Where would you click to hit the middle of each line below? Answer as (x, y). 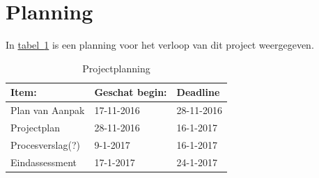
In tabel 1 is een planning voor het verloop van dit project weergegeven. (160, 45)
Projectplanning (116, 68)
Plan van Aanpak (48, 110)
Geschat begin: (131, 92)
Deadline (198, 92)
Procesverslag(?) (45, 144)
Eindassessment (44, 162)
